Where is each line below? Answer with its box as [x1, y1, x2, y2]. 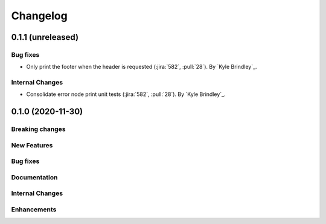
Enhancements [11, 205, 57, 214]
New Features [11, 141, 53, 149]
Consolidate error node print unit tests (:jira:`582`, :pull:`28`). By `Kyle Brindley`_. [26, 91, 226, 98]
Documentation [11, 173, 58, 181]
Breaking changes [11, 125, 66, 133]
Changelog [11, 9, 68, 22]
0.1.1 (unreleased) [11, 32, 78, 42]
